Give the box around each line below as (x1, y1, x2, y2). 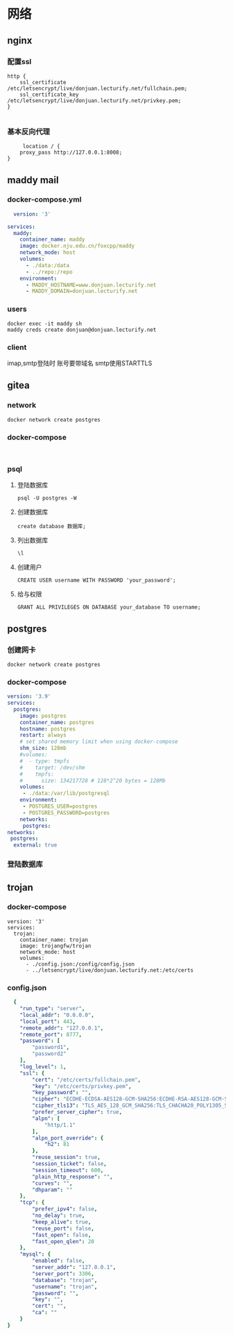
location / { (22, 143, 60, 150)
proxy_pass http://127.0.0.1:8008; (19, 149, 123, 157)
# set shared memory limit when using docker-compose (19, 738, 178, 745)
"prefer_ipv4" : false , (32, 1206, 98, 1213)
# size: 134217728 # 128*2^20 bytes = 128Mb (19, 777, 166, 784)
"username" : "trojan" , (32, 1283, 98, 1290)
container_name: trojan (19, 936, 89, 943)
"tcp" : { (19, 1199, 45, 1206)
